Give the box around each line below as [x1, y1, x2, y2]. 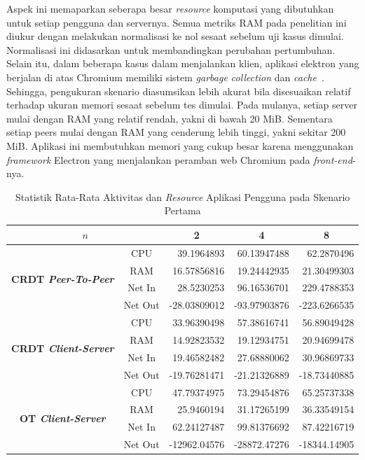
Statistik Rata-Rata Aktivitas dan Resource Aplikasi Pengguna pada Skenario [15, 189, 350, 204]
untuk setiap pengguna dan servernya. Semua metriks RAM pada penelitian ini [6, 15, 347, 29]
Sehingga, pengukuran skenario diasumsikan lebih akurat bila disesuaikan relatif [6, 83, 351, 98]
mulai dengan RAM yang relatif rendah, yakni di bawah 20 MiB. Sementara [6, 111, 333, 125]
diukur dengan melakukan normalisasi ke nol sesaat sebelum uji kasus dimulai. [6, 29, 344, 43]
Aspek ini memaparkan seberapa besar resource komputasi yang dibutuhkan [6, 1, 334, 15]
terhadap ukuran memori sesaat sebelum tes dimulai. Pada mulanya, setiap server [6, 97, 357, 112]
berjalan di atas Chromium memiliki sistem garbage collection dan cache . [6, 69, 324, 84]
